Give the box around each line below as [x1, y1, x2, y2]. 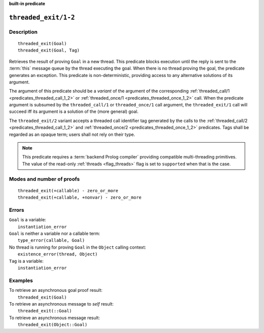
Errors [9, 206, 24, 213]
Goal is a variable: [9, 217, 46, 223]
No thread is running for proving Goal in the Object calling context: [9, 244, 146, 250]
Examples [9, 277, 33, 284]
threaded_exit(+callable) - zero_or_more [18, 188, 118, 193]
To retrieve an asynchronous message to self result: [9, 301, 114, 307]
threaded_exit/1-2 [9, 13, 75, 22]
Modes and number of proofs [9, 176, 80, 182]
